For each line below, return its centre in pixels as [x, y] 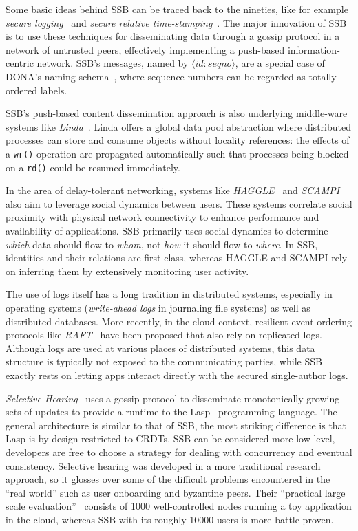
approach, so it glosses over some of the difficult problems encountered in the [168, 479]
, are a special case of [280, 63]
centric [20, 63]
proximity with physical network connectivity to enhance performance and [162, 217]
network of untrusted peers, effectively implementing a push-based [145, 49]
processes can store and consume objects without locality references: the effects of [178, 140]
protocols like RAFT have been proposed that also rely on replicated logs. [164, 335]
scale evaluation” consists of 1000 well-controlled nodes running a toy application [179, 506]
